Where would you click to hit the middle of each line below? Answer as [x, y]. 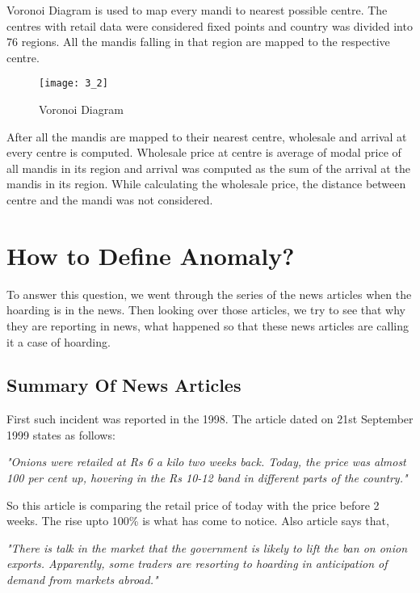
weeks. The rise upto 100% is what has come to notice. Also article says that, [198, 521]
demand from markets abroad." [82, 580]
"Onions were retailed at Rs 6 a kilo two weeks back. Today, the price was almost [206, 462]
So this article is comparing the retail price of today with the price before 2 [193, 505]
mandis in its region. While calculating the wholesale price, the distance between [206, 184]
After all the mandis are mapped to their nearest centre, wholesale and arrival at [207, 136]
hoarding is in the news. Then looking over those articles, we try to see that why [206, 310]
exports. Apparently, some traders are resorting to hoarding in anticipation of [197, 564]
